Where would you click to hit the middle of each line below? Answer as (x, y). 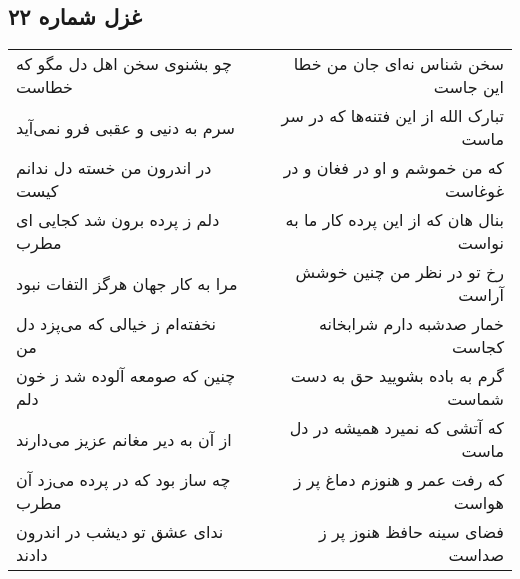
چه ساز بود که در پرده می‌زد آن (123, 480)
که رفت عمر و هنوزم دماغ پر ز (398, 480)
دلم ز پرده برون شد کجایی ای (118, 220)
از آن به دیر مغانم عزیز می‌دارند (124, 439)
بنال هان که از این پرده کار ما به (394, 220)
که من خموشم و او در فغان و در (393, 168)
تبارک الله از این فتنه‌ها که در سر (392, 116)
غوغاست (474, 191)
